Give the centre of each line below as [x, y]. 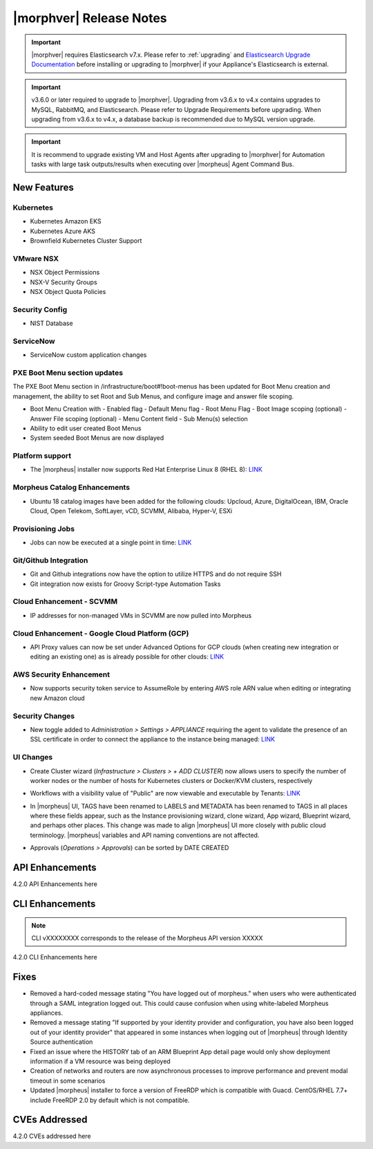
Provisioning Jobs [44, 528]
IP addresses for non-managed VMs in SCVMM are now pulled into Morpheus [141, 615]
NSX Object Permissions [65, 273]
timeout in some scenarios [68, 1081]
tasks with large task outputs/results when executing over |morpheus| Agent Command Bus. [163, 164]
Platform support [42, 456]
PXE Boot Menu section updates [68, 372]
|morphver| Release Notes [90, 18]
